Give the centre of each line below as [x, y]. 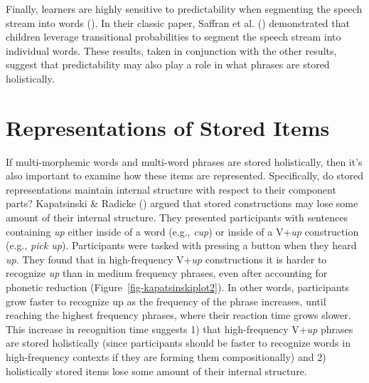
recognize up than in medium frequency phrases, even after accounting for [167, 273]
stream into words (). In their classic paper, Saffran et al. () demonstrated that [178, 22]
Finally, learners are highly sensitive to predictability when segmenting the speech [184, 9]
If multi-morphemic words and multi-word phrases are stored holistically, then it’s [184, 161]
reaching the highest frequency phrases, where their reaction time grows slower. [178, 315]
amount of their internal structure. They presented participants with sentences [177, 217]
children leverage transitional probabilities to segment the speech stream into [173, 37]
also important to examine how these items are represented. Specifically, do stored [184, 175]
